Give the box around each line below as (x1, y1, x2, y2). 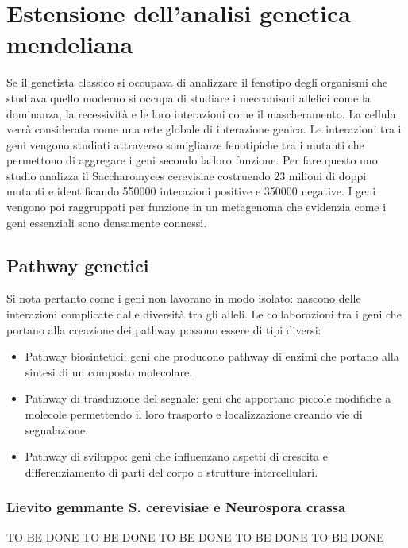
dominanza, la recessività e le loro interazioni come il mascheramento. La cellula (6, 105, 396, 122)
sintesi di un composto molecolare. (25, 363, 193, 380)
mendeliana (6, 28, 133, 60)
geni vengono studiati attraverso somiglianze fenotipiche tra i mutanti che (6, 136, 364, 152)
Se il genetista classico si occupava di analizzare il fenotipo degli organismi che (6, 74, 388, 91)
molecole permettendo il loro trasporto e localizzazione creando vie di (25, 406, 363, 423)
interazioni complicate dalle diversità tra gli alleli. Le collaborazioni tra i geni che (6, 306, 402, 322)
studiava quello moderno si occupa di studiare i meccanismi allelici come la (6, 89, 371, 106)
